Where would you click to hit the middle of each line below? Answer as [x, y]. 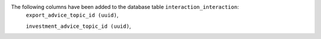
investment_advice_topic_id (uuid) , [78, 26]
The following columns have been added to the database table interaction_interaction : [125, 7]
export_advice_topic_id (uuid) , [72, 15]
